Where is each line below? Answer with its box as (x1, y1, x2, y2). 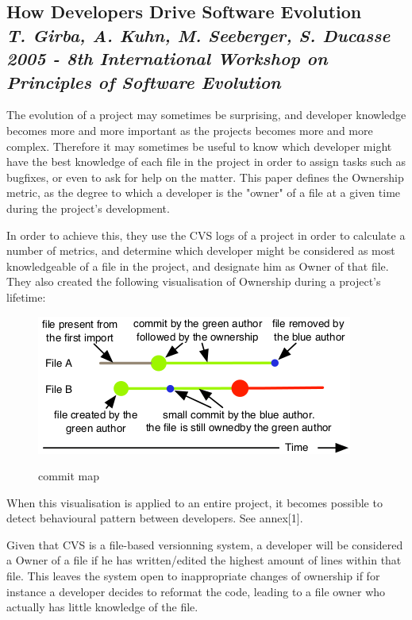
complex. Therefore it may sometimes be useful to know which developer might (6, 137, 392, 154)
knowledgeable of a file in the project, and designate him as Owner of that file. (6, 257, 389, 274)
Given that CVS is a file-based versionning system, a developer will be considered (6, 536, 403, 553)
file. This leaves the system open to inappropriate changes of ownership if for (6, 568, 380, 584)
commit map (38, 468, 99, 484)
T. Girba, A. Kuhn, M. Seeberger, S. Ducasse (6, 22, 391, 47)
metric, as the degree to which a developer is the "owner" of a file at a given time (6, 184, 401, 201)
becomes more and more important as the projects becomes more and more (6, 121, 373, 138)
